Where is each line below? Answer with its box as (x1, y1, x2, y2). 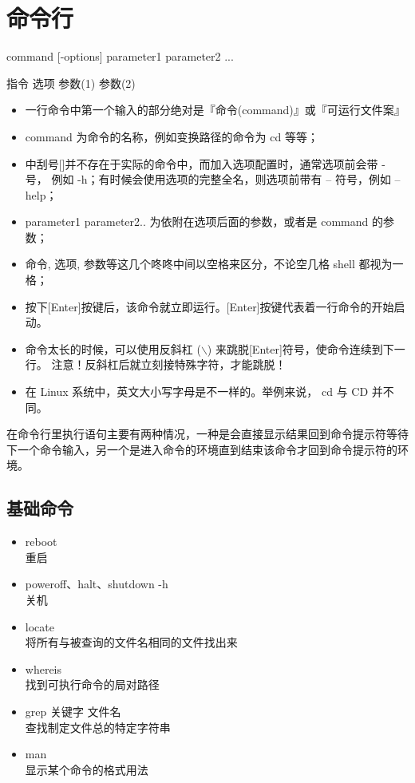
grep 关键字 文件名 (25, 702, 121, 719)
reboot (25, 533, 57, 550)
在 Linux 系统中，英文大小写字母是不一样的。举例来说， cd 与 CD (25, 383, 369, 400)
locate (25, 618, 54, 635)
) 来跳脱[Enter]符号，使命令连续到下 (207, 340, 394, 357)
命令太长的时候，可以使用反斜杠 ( (25, 340, 201, 357)
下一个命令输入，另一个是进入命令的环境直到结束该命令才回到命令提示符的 (6, 441, 397, 457)
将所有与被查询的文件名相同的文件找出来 (25, 634, 238, 651)
